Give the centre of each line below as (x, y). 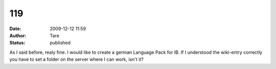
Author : (18, 35)
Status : (17, 43)
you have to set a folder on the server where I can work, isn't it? (77, 59)
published (60, 43)
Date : (15, 29)
